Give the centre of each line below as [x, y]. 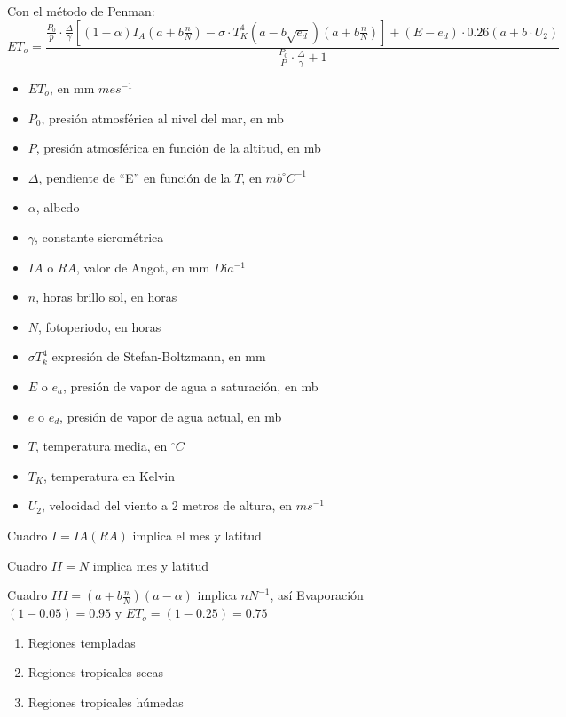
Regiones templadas [82, 642]
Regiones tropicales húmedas [106, 701]
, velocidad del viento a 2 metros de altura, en [167, 505]
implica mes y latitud [151, 565]
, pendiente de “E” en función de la [134, 177]
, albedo [58, 207]
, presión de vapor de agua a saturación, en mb [190, 386]
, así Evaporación [317, 595]
